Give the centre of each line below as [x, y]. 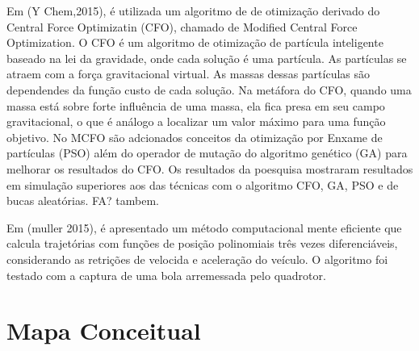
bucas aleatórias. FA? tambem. [83, 201]
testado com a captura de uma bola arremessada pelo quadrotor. [166, 275]
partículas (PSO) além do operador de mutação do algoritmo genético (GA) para [207, 153]
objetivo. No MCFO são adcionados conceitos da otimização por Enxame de [195, 137]
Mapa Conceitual [104, 330]
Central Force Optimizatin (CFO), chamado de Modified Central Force [182, 26]
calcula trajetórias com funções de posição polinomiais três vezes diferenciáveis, [202, 243]
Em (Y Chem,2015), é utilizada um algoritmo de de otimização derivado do [193, 10]
